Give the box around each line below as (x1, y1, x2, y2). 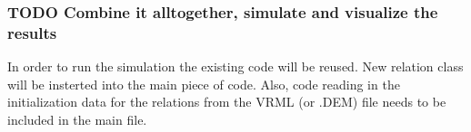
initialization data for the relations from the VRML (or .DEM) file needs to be (7, 92, 446, 111)
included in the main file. (7, 109, 147, 128)
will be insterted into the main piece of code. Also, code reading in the (7, 74, 400, 93)
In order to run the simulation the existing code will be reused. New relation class (7, 57, 464, 76)
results (7, 21, 57, 43)
